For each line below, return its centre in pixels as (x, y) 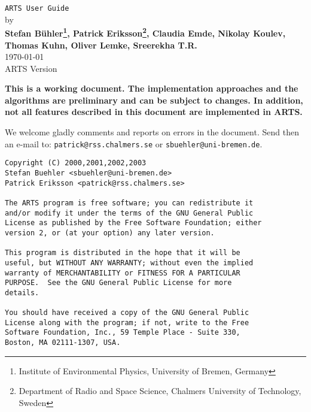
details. (22, 293)
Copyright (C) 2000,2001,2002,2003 (76, 163)
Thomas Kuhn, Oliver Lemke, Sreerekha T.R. (101, 45)
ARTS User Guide (37, 8)
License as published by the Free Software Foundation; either (133, 223)
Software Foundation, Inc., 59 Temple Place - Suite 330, (123, 333)
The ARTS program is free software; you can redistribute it (129, 203)
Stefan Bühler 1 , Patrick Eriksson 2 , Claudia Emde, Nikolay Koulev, (145, 32)
